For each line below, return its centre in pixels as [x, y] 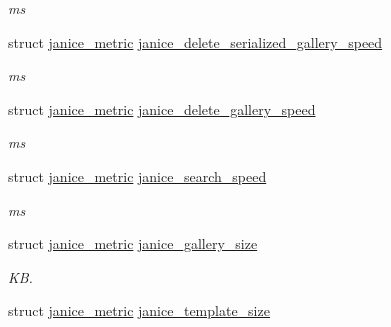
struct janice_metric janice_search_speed [137, 175]
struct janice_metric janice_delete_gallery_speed [162, 108]
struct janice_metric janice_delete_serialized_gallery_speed [195, 41]
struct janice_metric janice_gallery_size [133, 243]
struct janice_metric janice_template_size [139, 310]
